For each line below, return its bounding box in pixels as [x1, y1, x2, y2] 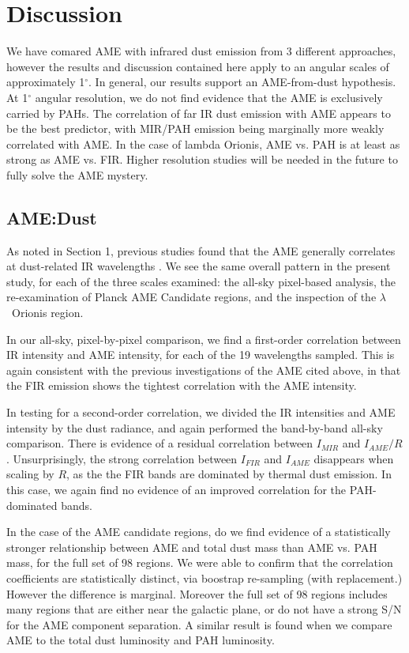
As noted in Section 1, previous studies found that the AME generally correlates [6, 242, 396, 259]
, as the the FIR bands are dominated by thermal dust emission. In [66, 466, 392, 482]
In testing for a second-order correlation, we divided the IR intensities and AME [6, 404, 396, 421]
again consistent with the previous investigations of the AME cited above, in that [6, 361, 401, 378]
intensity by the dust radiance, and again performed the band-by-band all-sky [6, 419, 383, 436]
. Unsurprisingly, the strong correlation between [6, 450, 238, 466]
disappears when [313, 450, 394, 466]
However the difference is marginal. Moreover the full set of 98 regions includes [6, 585, 388, 602]
